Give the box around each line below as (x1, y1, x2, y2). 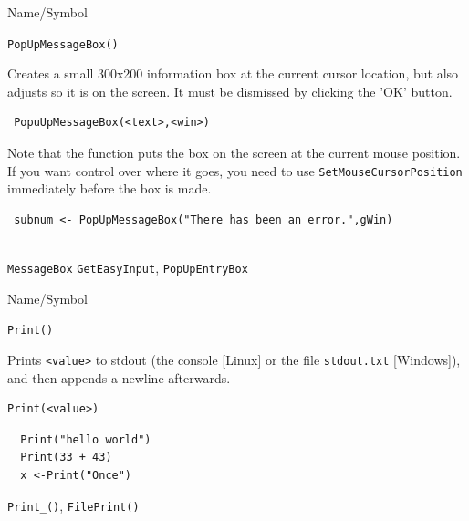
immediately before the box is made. (7, 179, 212, 198)
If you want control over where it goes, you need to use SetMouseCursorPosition (7, 161, 463, 180)
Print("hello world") (20, 432, 151, 446)
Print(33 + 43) (20, 451, 112, 464)
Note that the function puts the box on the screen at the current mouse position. (7, 143, 461, 162)
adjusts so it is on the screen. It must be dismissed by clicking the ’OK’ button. (7, 81, 453, 100)
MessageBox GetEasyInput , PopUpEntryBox (7, 258, 248, 277)
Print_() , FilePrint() (7, 495, 140, 515)
